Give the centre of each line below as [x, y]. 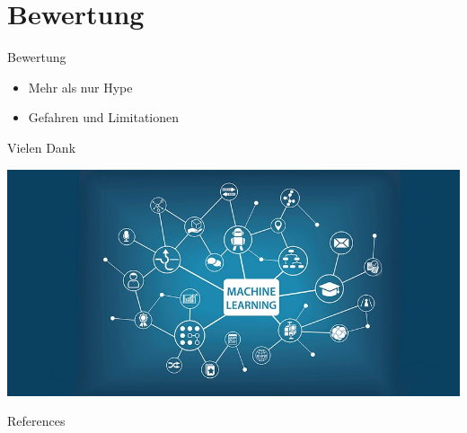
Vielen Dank [42, 147]
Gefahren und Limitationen [103, 117]
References [36, 421]
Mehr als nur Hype [80, 87]
